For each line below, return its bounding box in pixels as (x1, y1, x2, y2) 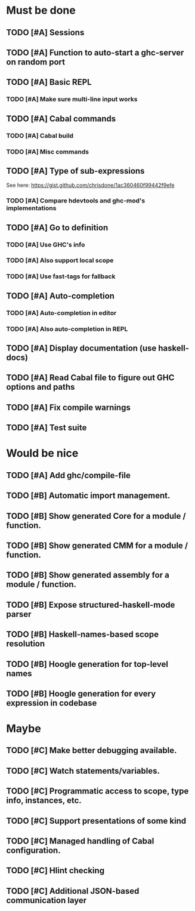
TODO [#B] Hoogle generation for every (6, 688, 156, 698)
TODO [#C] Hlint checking (6, 866, 105, 876)
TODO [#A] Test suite (6, 423, 87, 433)
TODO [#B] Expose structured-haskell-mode (6, 599, 175, 610)
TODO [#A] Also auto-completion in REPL (6, 325, 128, 333)
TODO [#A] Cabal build (6, 131, 73, 140)
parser (6, 609, 32, 619)
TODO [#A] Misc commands (6, 147, 89, 156)
